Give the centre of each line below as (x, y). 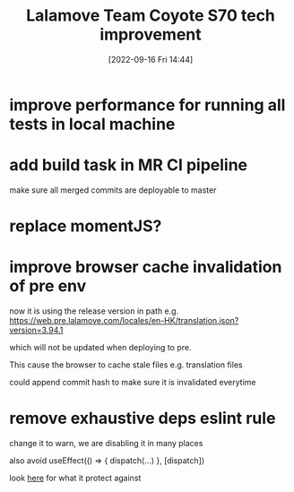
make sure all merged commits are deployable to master (113, 190)
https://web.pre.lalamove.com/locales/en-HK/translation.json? (124, 320)
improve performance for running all (147, 105)
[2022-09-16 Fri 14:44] (151, 59)
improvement (151, 35)
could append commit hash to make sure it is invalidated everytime (133, 382)
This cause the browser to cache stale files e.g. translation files (126, 365)
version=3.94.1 (36, 330)
